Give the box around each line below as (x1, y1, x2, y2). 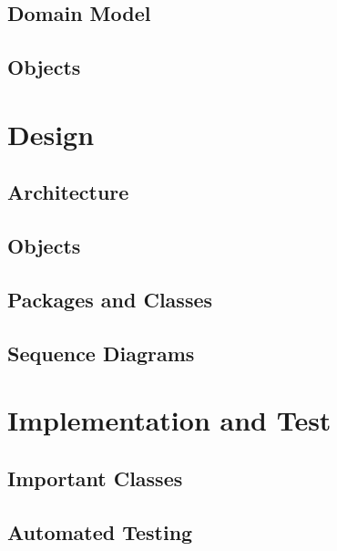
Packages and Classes (7, 285, 213, 313)
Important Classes (7, 463, 183, 492)
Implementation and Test (7, 401, 332, 439)
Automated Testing (7, 517, 193, 546)
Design (7, 115, 95, 152)
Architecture (7, 178, 129, 206)
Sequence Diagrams (7, 338, 195, 367)
